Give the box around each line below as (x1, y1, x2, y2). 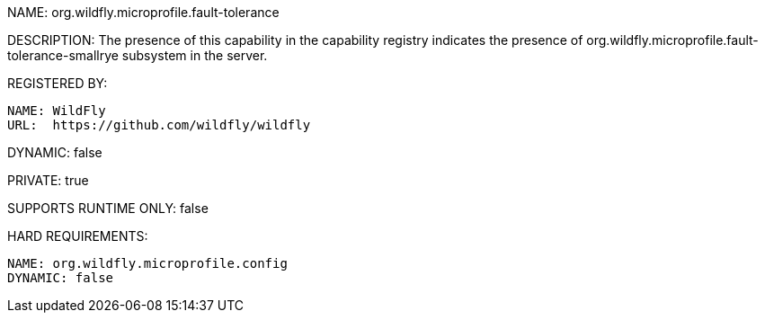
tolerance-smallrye (7, 48, 119, 63)
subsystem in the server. (121, 48, 268, 63)
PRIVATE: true (7, 173, 89, 188)
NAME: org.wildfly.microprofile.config (7, 256, 288, 271)
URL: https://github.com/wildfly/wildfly (7, 118, 311, 132)
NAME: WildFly (7, 103, 106, 118)
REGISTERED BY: (7, 76, 108, 91)
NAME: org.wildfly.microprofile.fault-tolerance (7, 4, 280, 20)
